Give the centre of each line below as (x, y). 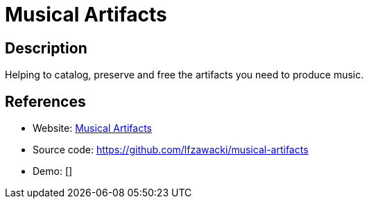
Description (46, 48)
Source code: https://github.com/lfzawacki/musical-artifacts (171, 150)
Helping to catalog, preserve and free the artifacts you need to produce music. (184, 75)
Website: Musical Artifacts (92, 128)
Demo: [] (53, 171)
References (45, 101)
